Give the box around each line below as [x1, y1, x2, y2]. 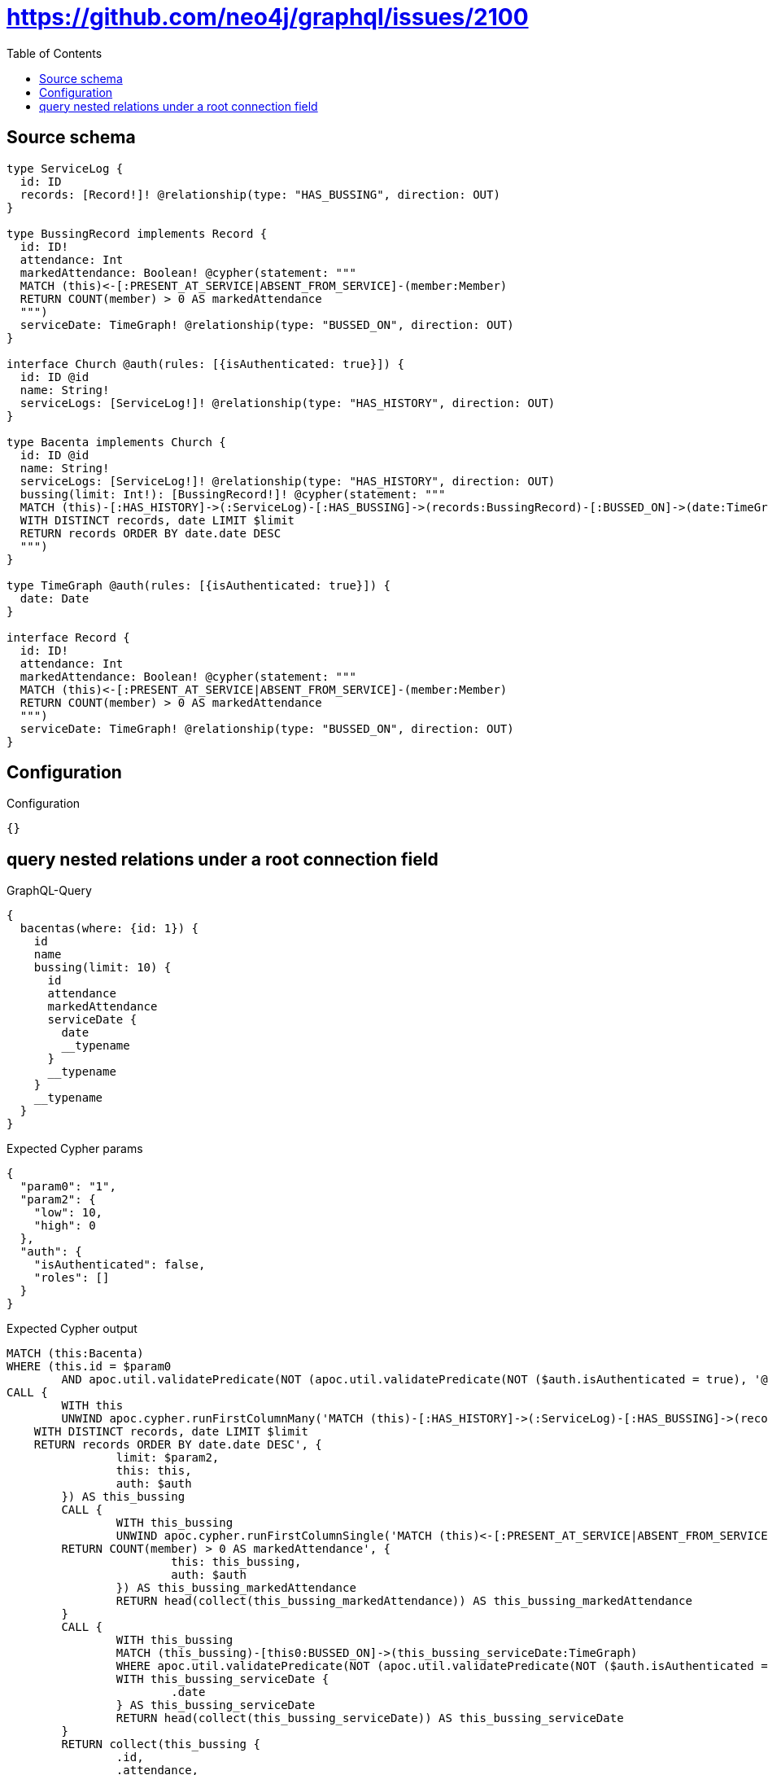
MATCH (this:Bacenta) [7, 1347, 144, 1361]
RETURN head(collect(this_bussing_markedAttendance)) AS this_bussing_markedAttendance [116, 1594, 692, 1608]
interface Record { [7, 630, 130, 644]
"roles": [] [33, 1271, 110, 1285]
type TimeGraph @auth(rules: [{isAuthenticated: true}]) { [7, 578, 391, 592]
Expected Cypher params [7, 1142, 143, 1156]
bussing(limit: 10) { [33, 961, 172, 975]
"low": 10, [33, 1206, 103, 1220]
